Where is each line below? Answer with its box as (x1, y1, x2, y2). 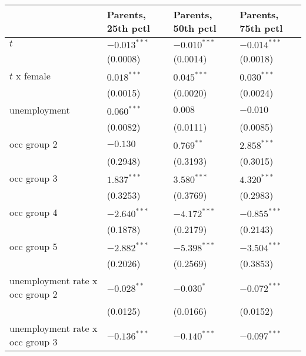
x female (16, 69, 51, 82)
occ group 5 (9, 239, 58, 253)
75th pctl (240, 21, 283, 35)
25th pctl (107, 21, 150, 35)
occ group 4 (9, 205, 58, 219)
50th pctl (173, 21, 217, 35)
